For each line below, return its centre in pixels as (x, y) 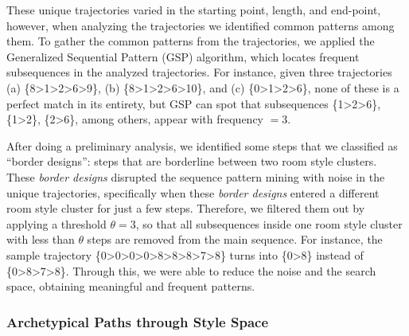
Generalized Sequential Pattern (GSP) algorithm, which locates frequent (183, 56)
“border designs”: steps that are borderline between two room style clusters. (192, 161)
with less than (41, 239)
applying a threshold (56, 223)
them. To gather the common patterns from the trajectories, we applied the (191, 41)
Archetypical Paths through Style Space (138, 321)
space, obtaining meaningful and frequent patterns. (131, 286)
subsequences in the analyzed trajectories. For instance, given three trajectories (199, 72)
